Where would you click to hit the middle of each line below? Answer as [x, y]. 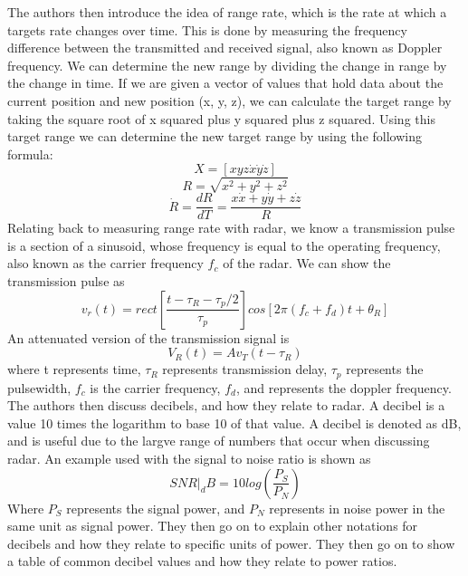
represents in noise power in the [357, 508]
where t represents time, [74, 369]
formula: [30, 154]
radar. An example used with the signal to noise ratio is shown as [189, 458]
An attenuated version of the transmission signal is [148, 337]
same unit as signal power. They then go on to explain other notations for [213, 526]
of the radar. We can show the [307, 263]
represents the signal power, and [156, 508]
